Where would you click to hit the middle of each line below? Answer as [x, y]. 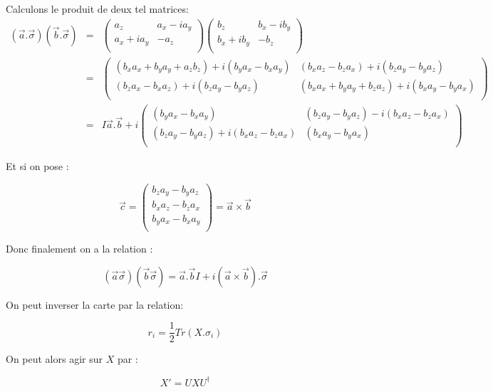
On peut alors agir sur [55, 359]
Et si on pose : [37, 166]
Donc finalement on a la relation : [79, 249]
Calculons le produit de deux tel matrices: [97, 9]
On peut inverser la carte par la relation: [95, 304]
